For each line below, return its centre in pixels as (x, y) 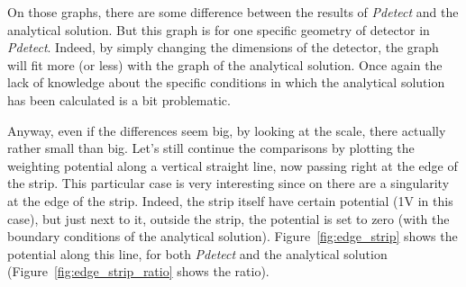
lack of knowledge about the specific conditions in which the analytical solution (226, 82)
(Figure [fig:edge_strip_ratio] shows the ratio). (138, 271)
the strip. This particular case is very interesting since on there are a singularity (228, 183)
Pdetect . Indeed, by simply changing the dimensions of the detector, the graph (223, 47)
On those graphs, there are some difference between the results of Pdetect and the (233, 12)
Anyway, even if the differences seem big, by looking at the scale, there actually (227, 130)
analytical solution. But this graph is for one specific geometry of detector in (219, 29)
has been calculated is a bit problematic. (119, 99)
